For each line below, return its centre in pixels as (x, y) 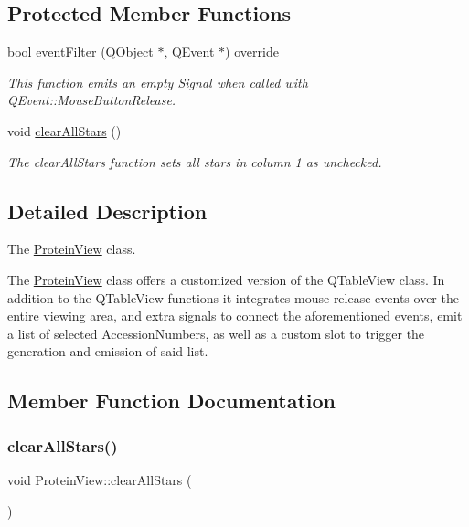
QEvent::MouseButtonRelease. (92, 100)
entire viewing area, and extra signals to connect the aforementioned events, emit (235, 316)
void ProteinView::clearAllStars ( (100, 479)
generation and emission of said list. (108, 351)
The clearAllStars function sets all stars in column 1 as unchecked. (195, 161)
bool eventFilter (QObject (80, 52)
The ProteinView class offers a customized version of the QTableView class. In (226, 279)
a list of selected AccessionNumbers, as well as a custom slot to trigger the (216, 333)
